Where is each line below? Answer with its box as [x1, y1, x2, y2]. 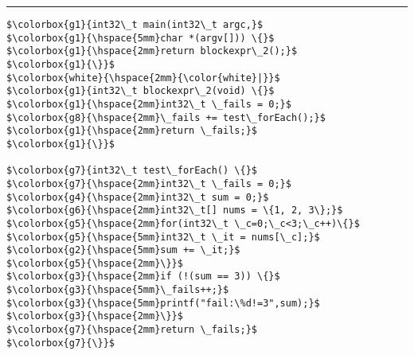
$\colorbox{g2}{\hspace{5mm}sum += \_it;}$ [6, 244, 240, 256]
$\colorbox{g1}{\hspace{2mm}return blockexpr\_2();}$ [6, 45, 298, 57]
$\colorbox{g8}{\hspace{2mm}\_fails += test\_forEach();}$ [6, 111, 326, 123]
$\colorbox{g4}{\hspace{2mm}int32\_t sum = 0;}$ [6, 191, 269, 203]
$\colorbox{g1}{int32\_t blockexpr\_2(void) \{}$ [6, 85, 275, 97]
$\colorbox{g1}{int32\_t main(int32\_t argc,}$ [6, 19, 264, 30]
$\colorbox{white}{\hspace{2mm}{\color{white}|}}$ [6, 72, 280, 84]
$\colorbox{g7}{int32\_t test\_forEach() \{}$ [6, 165, 257, 177]
